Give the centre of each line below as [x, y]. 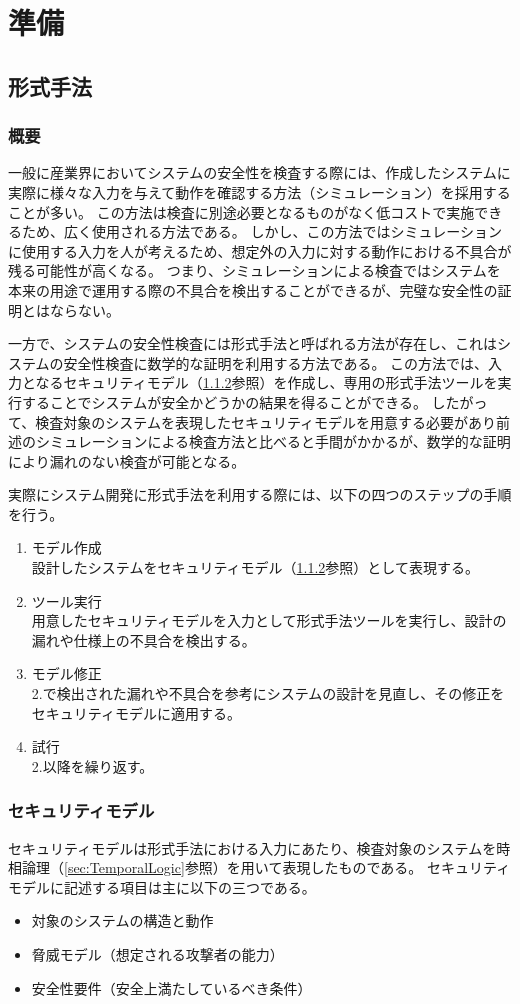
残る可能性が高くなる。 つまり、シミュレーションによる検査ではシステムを [254, 270]
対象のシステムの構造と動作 [122, 920]
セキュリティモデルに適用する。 [136, 712]
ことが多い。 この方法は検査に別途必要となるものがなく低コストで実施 [241, 211]
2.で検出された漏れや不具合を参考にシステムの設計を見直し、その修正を [268, 693]
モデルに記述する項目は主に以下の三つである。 [162, 886]
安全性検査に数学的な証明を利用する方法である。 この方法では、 [276, 362]
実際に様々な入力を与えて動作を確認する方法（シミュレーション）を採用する [259, 191]
